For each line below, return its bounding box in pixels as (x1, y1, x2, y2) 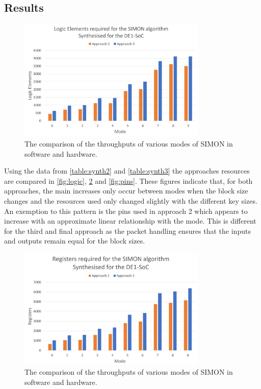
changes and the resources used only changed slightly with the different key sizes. (4, 196, 257, 206)
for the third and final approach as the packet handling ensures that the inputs (4, 225, 251, 236)
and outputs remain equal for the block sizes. (4, 235, 145, 246)
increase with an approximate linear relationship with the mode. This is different (4, 215, 256, 226)
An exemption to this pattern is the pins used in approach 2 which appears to (4, 205, 248, 216)
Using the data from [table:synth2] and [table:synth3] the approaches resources (4, 165, 250, 176)
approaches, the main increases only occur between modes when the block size (4, 185, 248, 196)
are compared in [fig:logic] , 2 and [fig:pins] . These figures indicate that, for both (4, 175, 253, 186)
